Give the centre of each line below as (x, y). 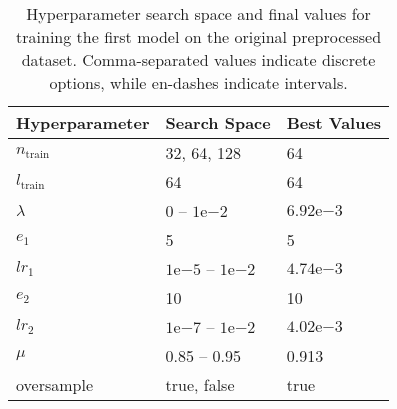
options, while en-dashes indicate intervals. (198, 82)
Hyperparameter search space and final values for (198, 13)
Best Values (334, 122)
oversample (55, 384)
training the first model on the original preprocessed (199, 36)
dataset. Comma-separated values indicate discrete (198, 59)
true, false (200, 384)
